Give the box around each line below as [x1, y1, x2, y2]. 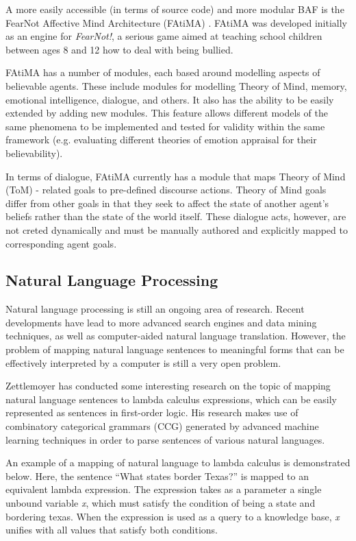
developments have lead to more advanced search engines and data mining [5, 315, 317, 329]
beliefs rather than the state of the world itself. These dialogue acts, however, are [5, 209, 346, 224]
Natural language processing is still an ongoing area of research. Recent [5, 302, 305, 316]
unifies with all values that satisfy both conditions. [5, 522, 218, 537]
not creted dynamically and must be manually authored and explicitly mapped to [5, 222, 348, 237]
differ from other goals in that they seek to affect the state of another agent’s [5, 195, 329, 210]
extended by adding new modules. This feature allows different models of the [5, 106, 328, 120]
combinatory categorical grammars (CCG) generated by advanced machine [5, 419, 319, 433]
